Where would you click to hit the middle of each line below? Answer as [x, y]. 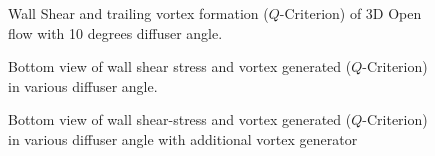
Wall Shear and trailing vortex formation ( [138, 13]
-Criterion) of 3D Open [350, 13]
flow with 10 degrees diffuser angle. [115, 32]
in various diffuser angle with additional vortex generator [183, 138]
